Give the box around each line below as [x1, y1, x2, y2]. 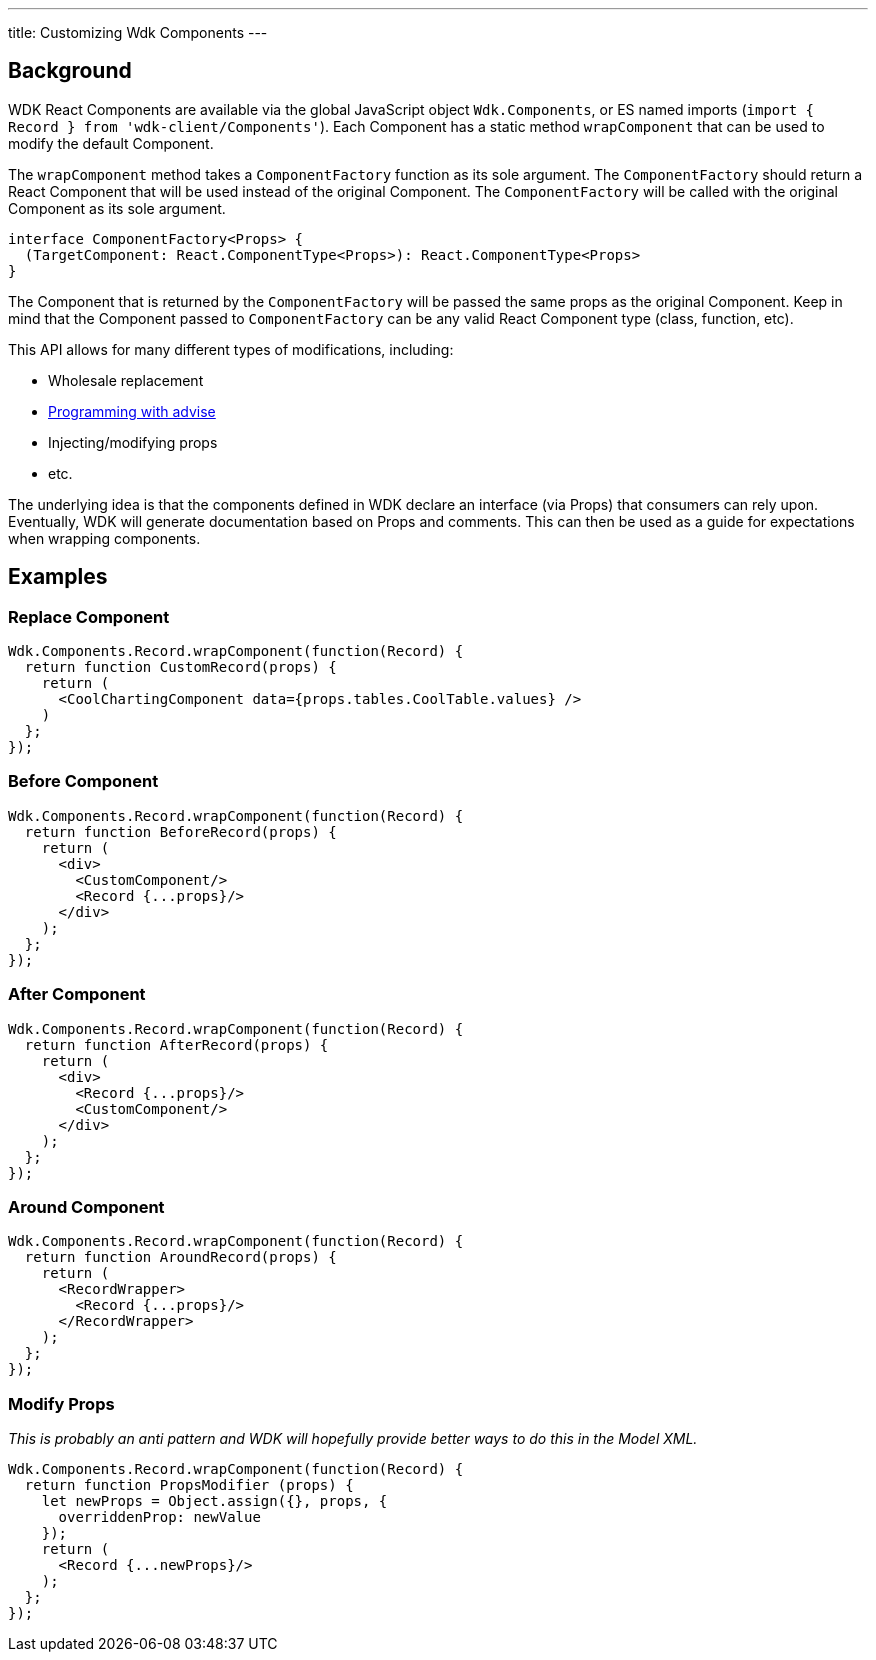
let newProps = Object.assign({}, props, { [41, 1493, 388, 1510]
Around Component [8, 1196, 165, 1217]
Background [8, 58, 132, 84]
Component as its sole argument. [8, 199, 226, 217]
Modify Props [8, 1393, 115, 1414]
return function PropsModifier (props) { [24, 1477, 354, 1494]
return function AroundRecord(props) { [24, 1249, 337, 1266]
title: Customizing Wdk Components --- [8, 24, 268, 41]
